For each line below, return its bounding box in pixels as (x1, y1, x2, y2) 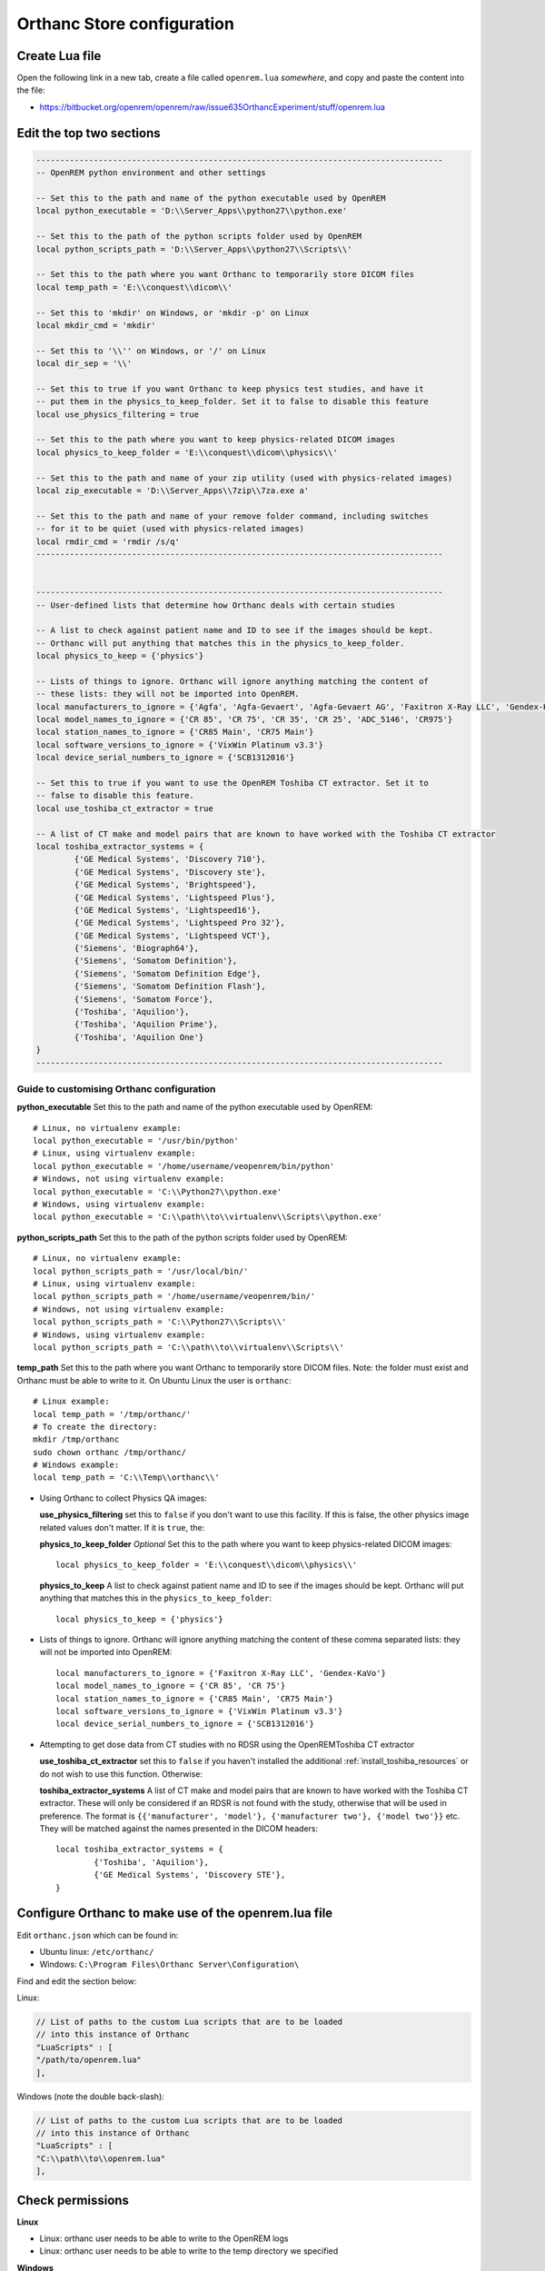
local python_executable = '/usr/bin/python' (33, 1135, 240, 1146)
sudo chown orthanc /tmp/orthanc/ (33, 1447, 186, 1457)
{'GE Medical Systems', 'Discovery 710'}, (74, 854, 267, 865)
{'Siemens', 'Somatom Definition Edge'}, (74, 968, 262, 978)
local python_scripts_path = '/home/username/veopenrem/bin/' (33, 1291, 316, 1302)
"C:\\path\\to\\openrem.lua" (35, 2153, 166, 2164)
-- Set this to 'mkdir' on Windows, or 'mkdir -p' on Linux (35, 307, 310, 318)
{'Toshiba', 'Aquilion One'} (74, 1032, 204, 1042)
